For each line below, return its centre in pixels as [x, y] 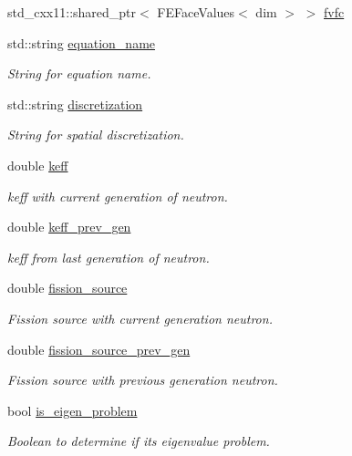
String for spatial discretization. [96, 135]
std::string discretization [75, 104]
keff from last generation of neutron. [109, 257]
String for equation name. [79, 73]
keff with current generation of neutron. [118, 196]
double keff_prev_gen [69, 227]
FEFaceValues [196, 12]
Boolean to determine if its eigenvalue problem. [139, 441]
